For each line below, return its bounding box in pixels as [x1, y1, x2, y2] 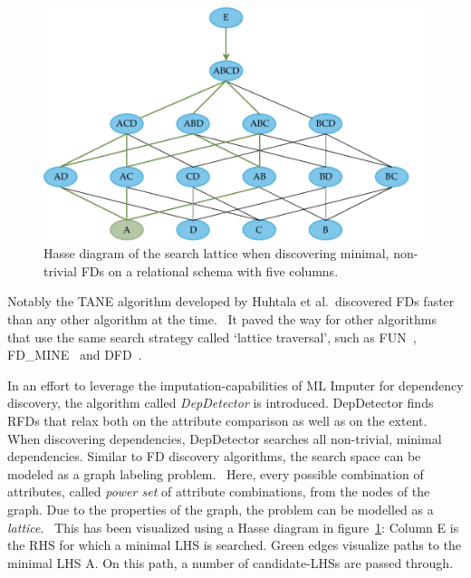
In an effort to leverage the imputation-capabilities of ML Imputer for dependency [7, 375, 464, 394]
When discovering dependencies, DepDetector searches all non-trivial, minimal [7, 429, 442, 448]
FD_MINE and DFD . [7, 345, 142, 364]
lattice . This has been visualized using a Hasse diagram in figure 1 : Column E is [7, 517, 459, 536]
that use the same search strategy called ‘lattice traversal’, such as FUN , [7, 327, 417, 346]
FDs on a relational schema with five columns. [81, 261, 339, 280]
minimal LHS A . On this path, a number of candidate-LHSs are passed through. [7, 553, 454, 572]
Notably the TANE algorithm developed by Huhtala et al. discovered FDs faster [7, 292, 455, 311]
